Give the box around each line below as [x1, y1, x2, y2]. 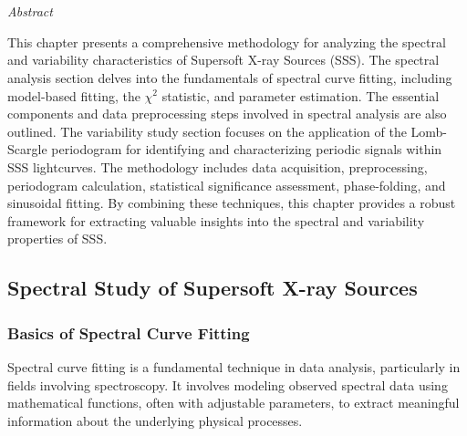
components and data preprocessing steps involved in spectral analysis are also [7, 104, 447, 123]
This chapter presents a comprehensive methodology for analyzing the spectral [7, 32, 446, 51]
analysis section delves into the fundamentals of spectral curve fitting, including [7, 67, 452, 87]
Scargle [7, 140, 47, 159]
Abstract [7, 2, 53, 21]
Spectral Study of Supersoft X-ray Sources [7, 274, 418, 302]
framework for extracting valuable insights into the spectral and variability [7, 211, 425, 230]
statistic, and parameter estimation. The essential [161, 86, 440, 105]
